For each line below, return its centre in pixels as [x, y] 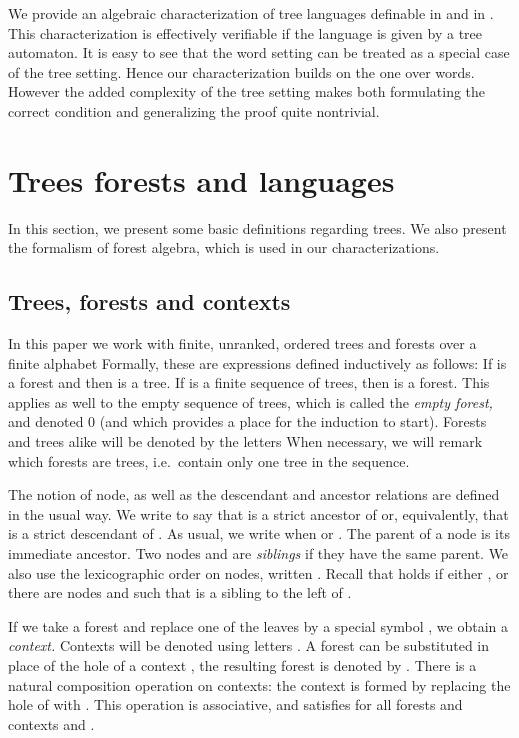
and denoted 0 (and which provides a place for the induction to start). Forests [247, 421]
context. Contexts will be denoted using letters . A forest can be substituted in [249, 645]
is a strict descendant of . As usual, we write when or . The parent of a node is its [259, 533]
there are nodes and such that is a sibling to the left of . [180, 592]
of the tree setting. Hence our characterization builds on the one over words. [241, 71]
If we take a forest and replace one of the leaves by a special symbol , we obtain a [258, 625]
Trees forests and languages [201, 179]
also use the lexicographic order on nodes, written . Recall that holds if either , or [258, 572]
